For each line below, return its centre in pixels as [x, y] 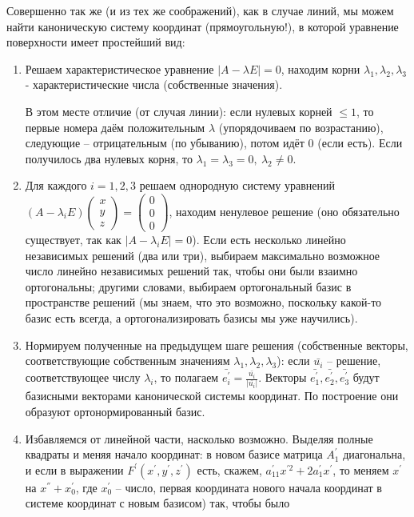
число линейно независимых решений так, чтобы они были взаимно [191, 271]
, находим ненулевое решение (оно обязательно [284, 211]
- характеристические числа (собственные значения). [154, 84]
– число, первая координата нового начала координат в [249, 487]
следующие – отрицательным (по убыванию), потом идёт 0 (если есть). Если [214, 143]
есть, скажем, [229, 469]
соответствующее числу [83, 377]
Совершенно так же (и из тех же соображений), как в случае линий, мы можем [200, 10]
